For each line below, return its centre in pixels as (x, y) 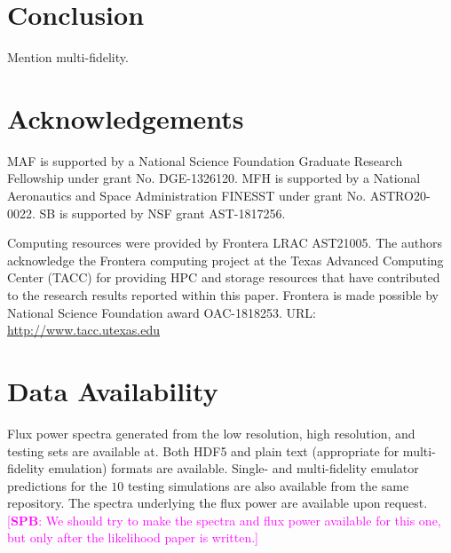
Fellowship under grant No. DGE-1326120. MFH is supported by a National (214, 178)
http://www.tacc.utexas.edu (83, 330)
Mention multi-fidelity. (68, 57)
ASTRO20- (400, 196)
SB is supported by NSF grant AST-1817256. (162, 213)
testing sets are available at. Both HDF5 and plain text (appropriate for (203, 450)
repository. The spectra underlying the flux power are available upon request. (218, 503)
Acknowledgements (126, 118)
